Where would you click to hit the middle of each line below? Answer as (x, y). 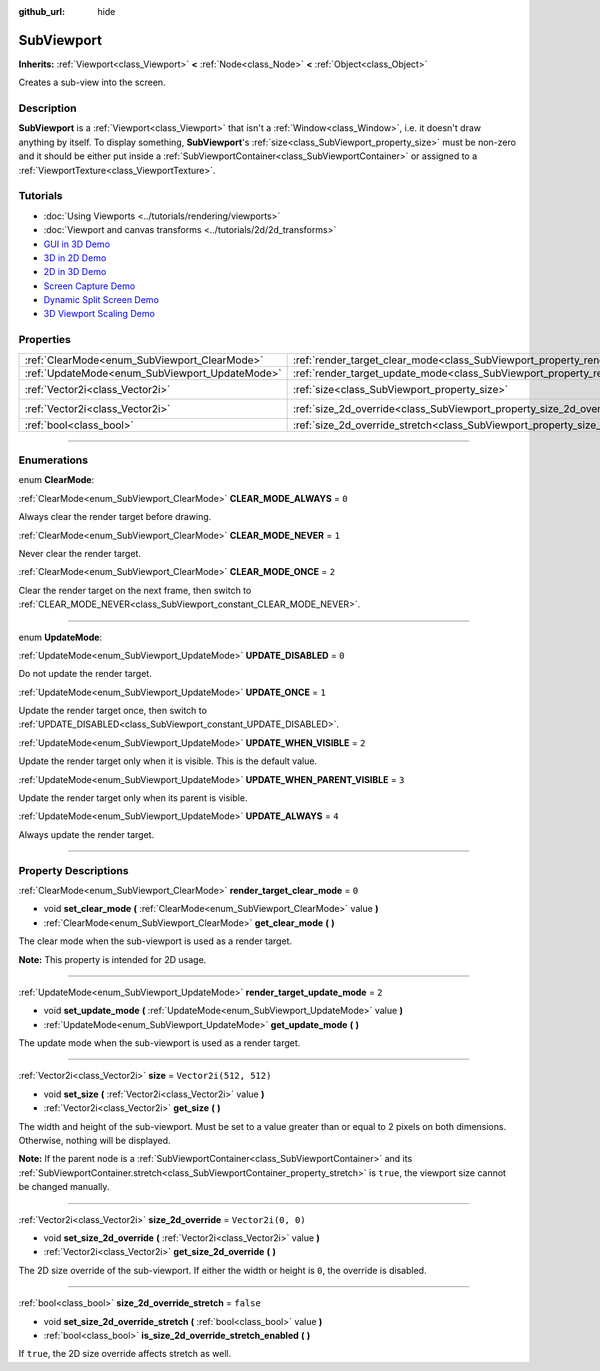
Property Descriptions (73, 870)
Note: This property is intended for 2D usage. (112, 959)
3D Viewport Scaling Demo (99, 314)
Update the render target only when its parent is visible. (133, 798)
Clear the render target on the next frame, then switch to (135, 590)
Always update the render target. (86, 834)
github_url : (41, 11)
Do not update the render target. (85, 674)
